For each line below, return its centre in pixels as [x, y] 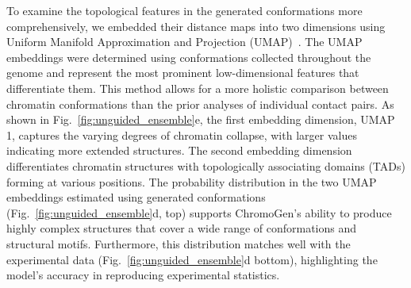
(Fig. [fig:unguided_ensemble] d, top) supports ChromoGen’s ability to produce [199, 212]
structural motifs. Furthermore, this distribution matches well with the [179, 243]
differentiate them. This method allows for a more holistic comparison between [198, 88]
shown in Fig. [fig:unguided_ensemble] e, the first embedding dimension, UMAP [201, 119]
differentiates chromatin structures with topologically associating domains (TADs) [206, 165]
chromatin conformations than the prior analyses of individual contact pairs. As [200, 104]
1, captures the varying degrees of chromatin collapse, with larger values [182, 134]
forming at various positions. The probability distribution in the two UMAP [192, 181]
